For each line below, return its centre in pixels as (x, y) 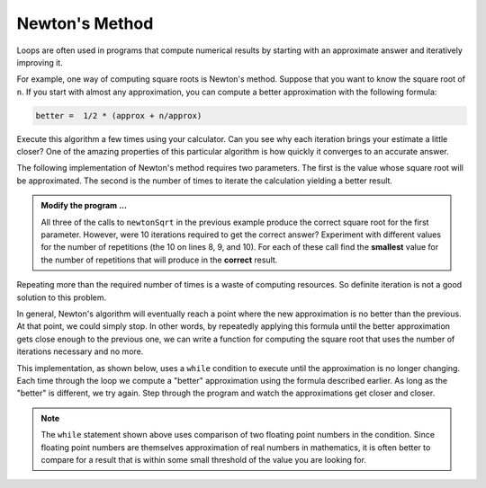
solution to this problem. (62, 297)
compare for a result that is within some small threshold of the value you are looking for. (203, 459)
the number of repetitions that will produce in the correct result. (159, 260)
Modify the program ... (84, 206)
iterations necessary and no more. (80, 351)
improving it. (40, 62)
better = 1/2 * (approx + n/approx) (119, 115)
